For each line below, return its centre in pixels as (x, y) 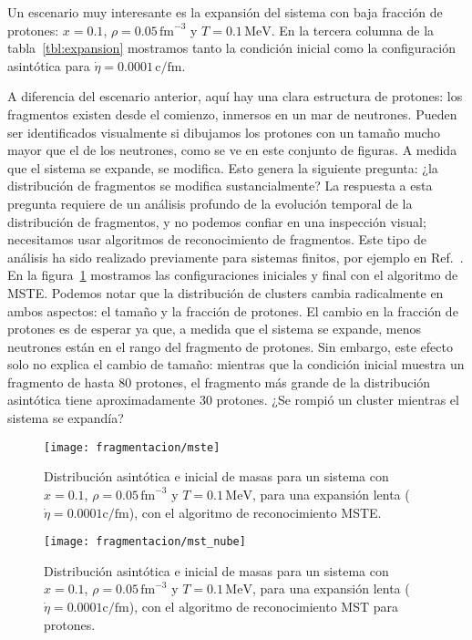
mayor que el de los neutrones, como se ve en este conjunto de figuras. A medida (232, 150)
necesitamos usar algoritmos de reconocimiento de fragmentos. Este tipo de (217, 239)
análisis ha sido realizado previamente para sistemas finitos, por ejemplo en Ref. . (236, 257)
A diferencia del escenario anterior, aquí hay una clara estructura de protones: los (235, 96)
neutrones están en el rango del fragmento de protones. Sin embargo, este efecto (230, 346)
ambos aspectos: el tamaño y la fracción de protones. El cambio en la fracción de (233, 310)
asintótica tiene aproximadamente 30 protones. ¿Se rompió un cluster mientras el (233, 400)
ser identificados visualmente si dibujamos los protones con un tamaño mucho (224, 132)
